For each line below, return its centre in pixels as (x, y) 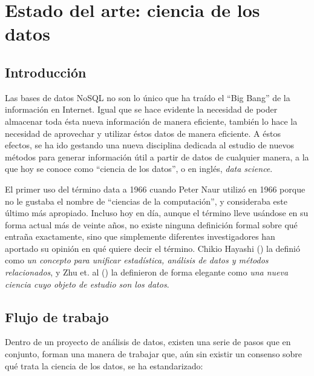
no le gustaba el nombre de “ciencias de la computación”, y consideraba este (146, 201)
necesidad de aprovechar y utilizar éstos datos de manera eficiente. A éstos (143, 133)
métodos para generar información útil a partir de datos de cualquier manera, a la (157, 157)
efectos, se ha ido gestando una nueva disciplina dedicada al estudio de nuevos (150, 145)
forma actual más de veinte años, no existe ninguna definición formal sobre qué (151, 224)
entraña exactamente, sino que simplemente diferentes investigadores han (140, 236)
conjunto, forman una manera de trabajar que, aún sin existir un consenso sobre (154, 354)
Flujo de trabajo (57, 316)
